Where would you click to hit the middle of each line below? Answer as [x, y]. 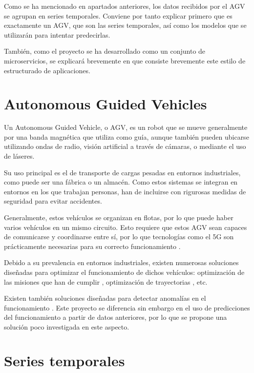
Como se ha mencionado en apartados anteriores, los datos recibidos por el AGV [125, 6]
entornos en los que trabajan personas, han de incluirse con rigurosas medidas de [125, 191]
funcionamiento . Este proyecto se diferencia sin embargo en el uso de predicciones [127, 307]
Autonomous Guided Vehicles [106, 104]
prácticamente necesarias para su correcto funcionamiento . [92, 246]
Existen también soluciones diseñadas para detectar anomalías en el [105, 298]
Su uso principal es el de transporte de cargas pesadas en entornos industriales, [122, 172]
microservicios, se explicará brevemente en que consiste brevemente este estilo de [125, 60]
